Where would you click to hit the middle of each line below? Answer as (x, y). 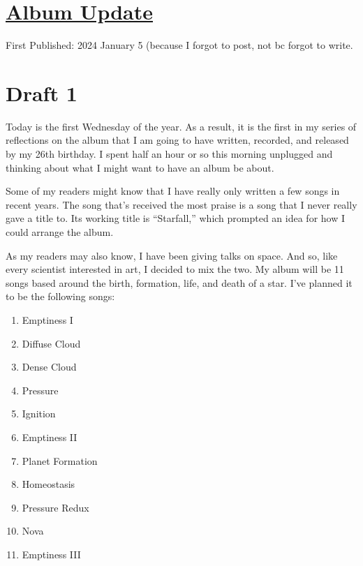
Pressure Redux (55, 507)
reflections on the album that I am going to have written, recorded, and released (177, 140)
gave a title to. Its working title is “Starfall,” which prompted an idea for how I (176, 218)
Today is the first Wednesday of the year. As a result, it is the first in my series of (181, 126)
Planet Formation (60, 460)
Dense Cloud (49, 367)
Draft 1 (42, 92)
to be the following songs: (60, 296)
